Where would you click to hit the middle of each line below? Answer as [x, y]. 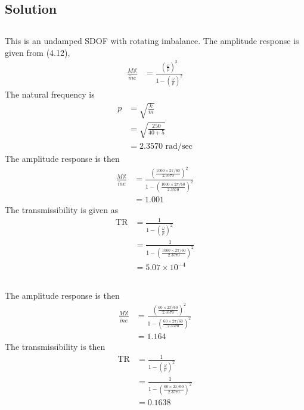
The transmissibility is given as [62, 210]
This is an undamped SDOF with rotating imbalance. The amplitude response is [152, 41]
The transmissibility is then [55, 347]
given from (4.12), [38, 52]
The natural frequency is [50, 94]
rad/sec [179, 146]
